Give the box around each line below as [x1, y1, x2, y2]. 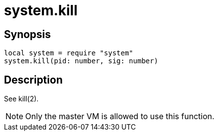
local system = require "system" [4, 49, 133, 57]
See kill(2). [4, 94, 39, 103]
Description [4, 73, 63, 86]
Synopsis [4, 28, 51, 41]
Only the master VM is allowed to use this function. [25, 111, 215, 122]
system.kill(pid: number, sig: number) [4, 57, 158, 65]
